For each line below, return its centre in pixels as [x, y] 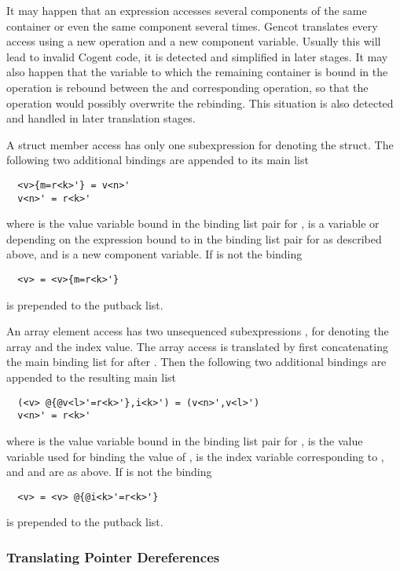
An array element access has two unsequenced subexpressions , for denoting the [198, 331]
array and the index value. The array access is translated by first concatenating [197, 346]
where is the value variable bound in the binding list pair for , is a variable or [193, 223]
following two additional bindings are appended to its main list [158, 160]
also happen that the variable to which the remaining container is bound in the [197, 72]
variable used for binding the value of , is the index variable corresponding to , [195, 456]
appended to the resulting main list [92, 377]
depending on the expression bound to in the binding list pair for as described [194, 238]
